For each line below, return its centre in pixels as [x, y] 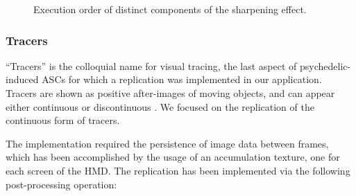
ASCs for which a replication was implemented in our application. [182, 79]
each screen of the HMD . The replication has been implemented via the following [178, 170]
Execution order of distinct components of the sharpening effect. [170, 9]
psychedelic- [325, 65]
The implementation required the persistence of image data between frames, [167, 143]
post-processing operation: [61, 184]
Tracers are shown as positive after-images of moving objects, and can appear [170, 93]
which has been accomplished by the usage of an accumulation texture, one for [173, 157]
